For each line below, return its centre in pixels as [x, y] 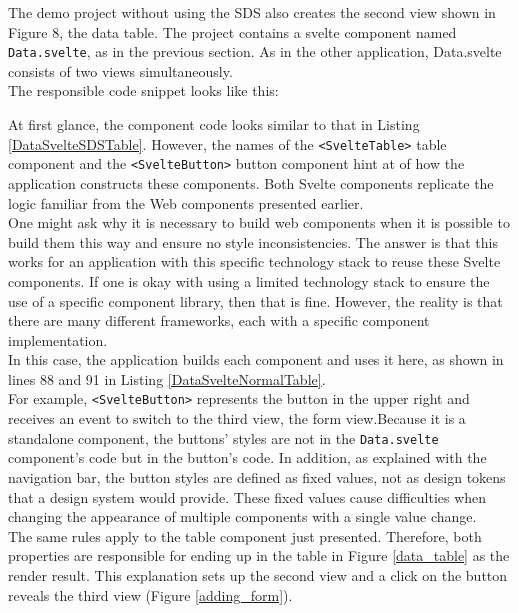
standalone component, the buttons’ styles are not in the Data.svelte [223, 437]
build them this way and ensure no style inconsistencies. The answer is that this [253, 241]
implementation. [58, 339]
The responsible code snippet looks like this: [143, 90]
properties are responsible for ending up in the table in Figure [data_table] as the [259, 555]
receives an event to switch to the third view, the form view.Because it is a [237, 418]
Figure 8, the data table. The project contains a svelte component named [232, 31]
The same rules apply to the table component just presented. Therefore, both [245, 535]
